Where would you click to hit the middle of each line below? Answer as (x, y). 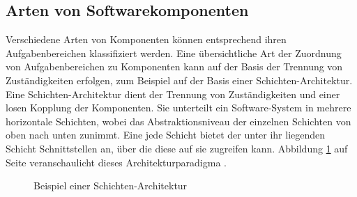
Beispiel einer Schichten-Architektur (111, 186)
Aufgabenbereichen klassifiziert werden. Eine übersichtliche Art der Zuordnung (174, 53)
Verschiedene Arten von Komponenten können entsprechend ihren (146, 39)
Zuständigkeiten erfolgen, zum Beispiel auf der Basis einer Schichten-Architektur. (179, 80)
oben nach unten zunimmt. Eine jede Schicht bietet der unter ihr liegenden (166, 135)
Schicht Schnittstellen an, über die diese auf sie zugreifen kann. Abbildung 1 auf (177, 148)
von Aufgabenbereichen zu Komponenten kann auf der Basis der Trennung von (174, 66)
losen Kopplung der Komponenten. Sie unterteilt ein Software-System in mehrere (178, 108)
